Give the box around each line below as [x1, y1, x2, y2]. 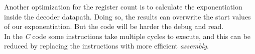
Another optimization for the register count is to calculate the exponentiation [4, 1, 242, 11]
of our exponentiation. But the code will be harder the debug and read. [4, 21, 224, 31]
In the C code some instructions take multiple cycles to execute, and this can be [4, 30, 251, 41]
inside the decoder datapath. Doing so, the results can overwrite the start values [4, 11, 251, 21]
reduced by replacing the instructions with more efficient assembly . [4, 40, 209, 51]
